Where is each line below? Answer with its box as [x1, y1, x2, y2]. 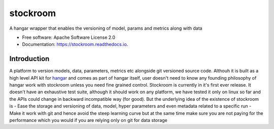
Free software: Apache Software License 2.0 [22, 34, 116, 40]
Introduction [9, 54, 50, 63]
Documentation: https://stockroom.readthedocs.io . [22, 41, 128, 47]
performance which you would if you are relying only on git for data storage [9, 117, 167, 123]
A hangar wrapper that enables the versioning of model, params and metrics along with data [9, 25, 202, 31]
